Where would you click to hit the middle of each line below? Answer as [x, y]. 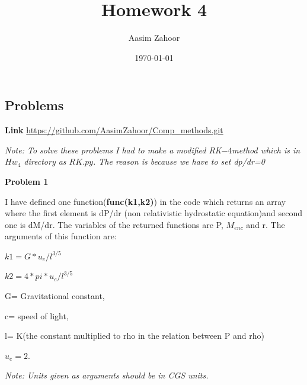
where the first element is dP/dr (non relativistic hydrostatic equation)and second [154, 213]
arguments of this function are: [61, 236]
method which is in [266, 150]
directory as [45, 161]
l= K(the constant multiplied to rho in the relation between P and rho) [135, 336]
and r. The [266, 224]
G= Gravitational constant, [55, 296]
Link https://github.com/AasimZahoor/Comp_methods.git [114, 130]
